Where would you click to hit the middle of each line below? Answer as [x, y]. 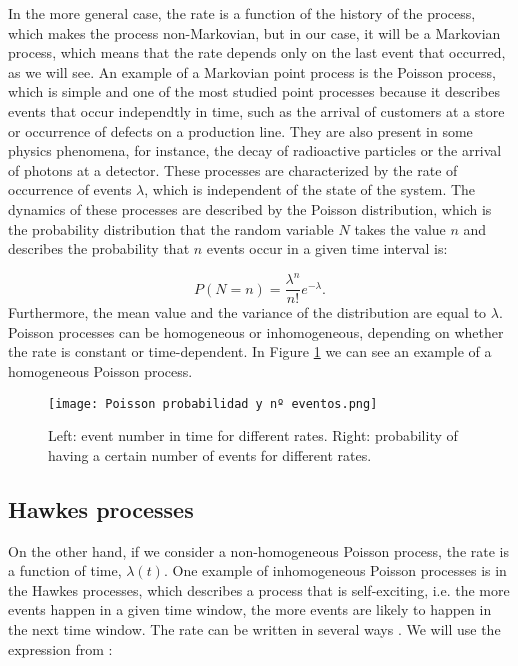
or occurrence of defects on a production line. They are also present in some [240, 130]
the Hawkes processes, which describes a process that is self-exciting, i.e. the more [259, 589]
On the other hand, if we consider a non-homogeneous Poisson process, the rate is [258, 550]
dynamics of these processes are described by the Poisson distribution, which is [250, 208]
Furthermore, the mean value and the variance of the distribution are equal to [247, 312]
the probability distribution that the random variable [171, 228]
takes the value [400, 228]
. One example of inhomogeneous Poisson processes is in [335, 570]
